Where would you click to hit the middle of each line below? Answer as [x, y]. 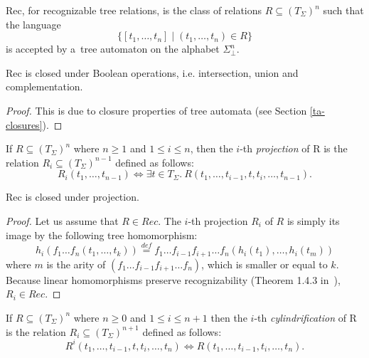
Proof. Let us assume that [62, 220]
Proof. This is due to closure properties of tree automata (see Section [156, 110]
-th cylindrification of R [305, 317]
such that [343, 10]
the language [33, 24]
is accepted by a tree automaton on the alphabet [113, 49]
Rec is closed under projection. [73, 197]
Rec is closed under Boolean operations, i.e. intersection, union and [152, 72]
